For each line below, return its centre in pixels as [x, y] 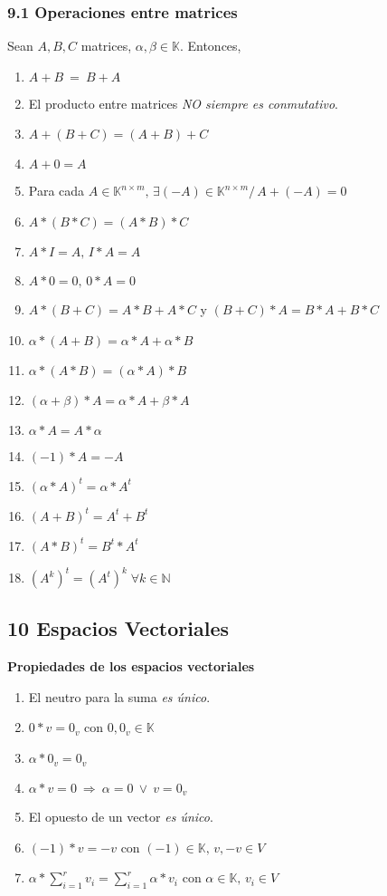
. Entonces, [210, 46]
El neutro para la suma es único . [119, 696]
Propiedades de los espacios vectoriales [131, 666]
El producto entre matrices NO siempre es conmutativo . [183, 103]
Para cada [57, 191]
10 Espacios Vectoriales [118, 628]
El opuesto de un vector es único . [121, 816]
